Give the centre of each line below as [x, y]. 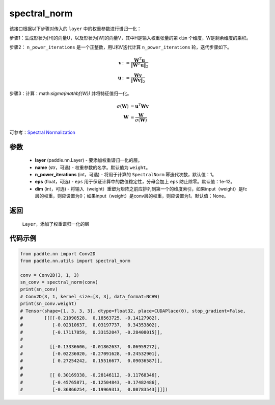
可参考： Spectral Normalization [43, 132]
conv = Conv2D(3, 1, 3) [50, 275]
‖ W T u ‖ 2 [140, 65]
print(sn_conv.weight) [48, 304]
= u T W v [139, 106]
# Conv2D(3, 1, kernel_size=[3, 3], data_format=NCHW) [90, 296]
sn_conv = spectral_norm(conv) [59, 282]
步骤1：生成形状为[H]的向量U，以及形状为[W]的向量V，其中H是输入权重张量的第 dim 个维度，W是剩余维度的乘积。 [130, 38]
